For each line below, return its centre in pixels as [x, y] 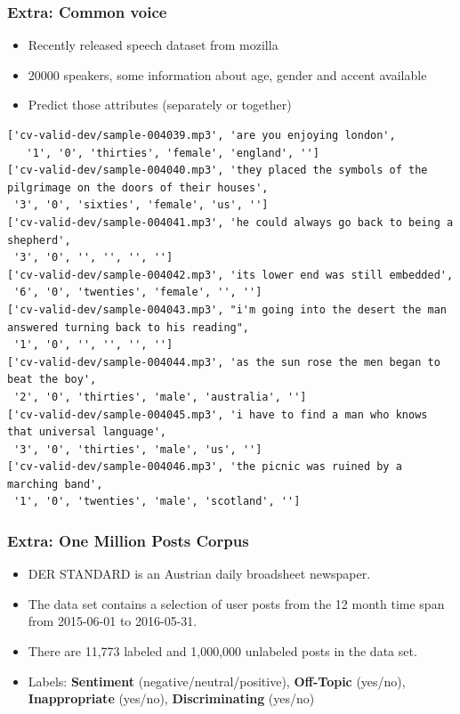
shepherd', [39, 240]
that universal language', [87, 432]
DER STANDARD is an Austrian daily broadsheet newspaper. [199, 574]
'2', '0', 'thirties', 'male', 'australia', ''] [160, 397]
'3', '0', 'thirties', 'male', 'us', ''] [138, 449]
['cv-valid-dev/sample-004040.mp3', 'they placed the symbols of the [218, 170]
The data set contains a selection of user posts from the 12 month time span [236, 603]
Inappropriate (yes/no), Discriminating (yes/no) [171, 698]
